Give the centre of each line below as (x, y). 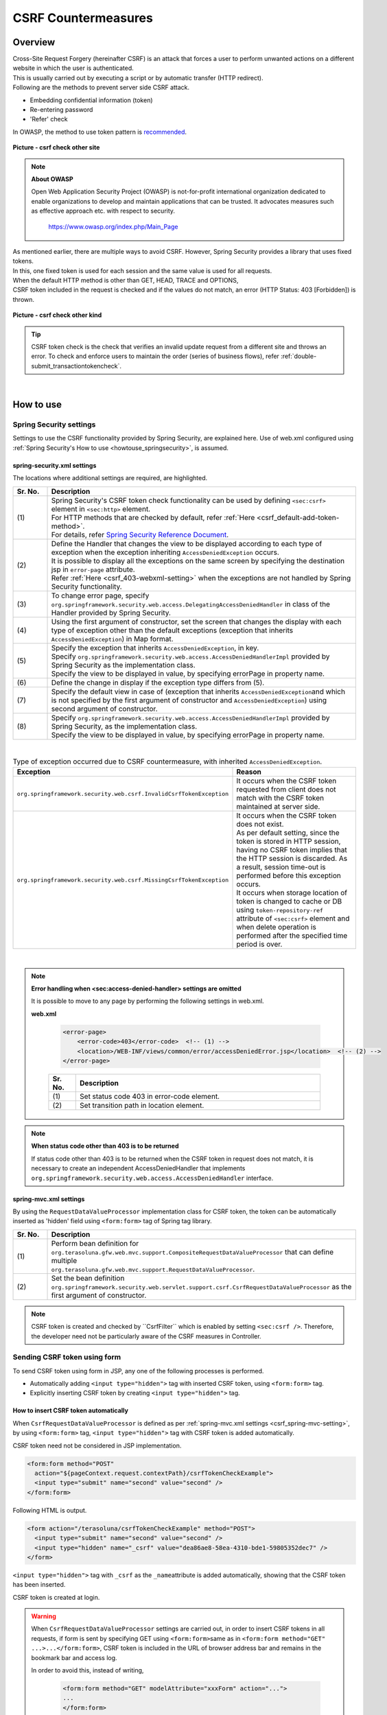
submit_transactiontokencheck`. (77, 366)
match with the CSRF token (280, 798)
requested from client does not (286, 790)
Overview (34, 42)
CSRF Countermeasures (83, 18)
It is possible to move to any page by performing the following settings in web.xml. (148, 1001)
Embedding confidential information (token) (92, 100)
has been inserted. (39, 1585)
